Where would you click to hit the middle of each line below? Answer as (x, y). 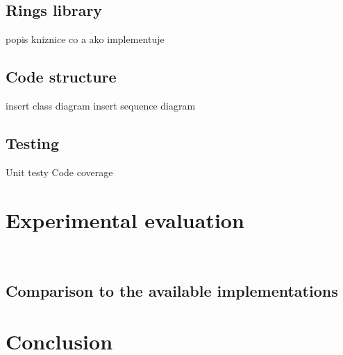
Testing (32, 142)
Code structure (61, 77)
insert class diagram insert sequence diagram (101, 105)
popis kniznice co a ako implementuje (85, 39)
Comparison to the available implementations (172, 290)
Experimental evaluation (125, 219)
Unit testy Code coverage (59, 172)
